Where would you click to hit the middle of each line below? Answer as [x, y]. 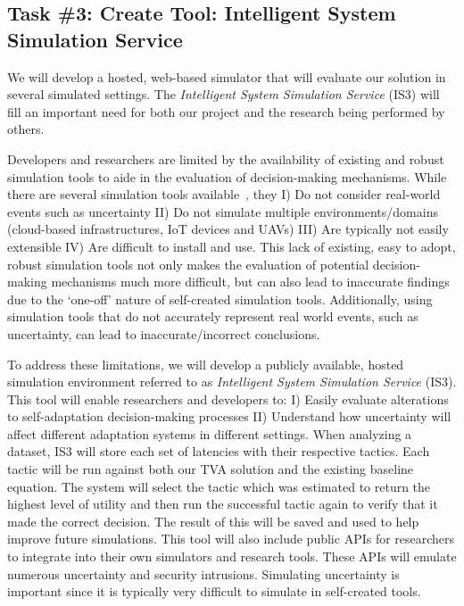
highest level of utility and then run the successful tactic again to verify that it [223, 504]
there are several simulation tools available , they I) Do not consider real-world [224, 194]
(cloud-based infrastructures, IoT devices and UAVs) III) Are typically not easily [228, 229]
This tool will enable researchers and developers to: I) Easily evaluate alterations [228, 398]
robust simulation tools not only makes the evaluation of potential [188, 264]
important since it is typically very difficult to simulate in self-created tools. [214, 591]
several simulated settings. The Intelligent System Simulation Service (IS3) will [224, 94]
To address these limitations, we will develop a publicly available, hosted [206, 364]
